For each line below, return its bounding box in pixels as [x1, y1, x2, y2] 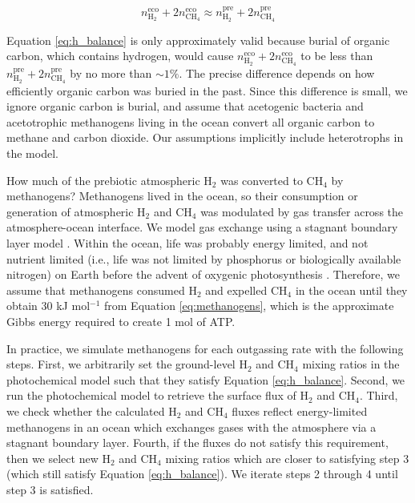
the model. [6, 145, 58, 161]
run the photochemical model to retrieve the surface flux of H [6, 387, 309, 404]
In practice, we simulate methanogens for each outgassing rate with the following [6, 340, 404, 356]
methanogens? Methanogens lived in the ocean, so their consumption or [6, 187, 358, 204]
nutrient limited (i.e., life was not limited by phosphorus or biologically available [6, 250, 401, 267]
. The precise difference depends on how [179, 64, 375, 81]
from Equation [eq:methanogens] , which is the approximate [104, 297, 394, 314]
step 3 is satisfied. [6, 481, 94, 497]
